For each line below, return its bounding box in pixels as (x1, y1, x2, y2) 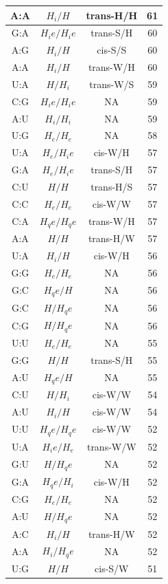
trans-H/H (86, 8, 138, 22)
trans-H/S (91, 179, 133, 193)
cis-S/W (95, 561, 129, 576)
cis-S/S (97, 43, 127, 57)
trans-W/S (89, 76, 134, 91)
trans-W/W (86, 439, 136, 453)
